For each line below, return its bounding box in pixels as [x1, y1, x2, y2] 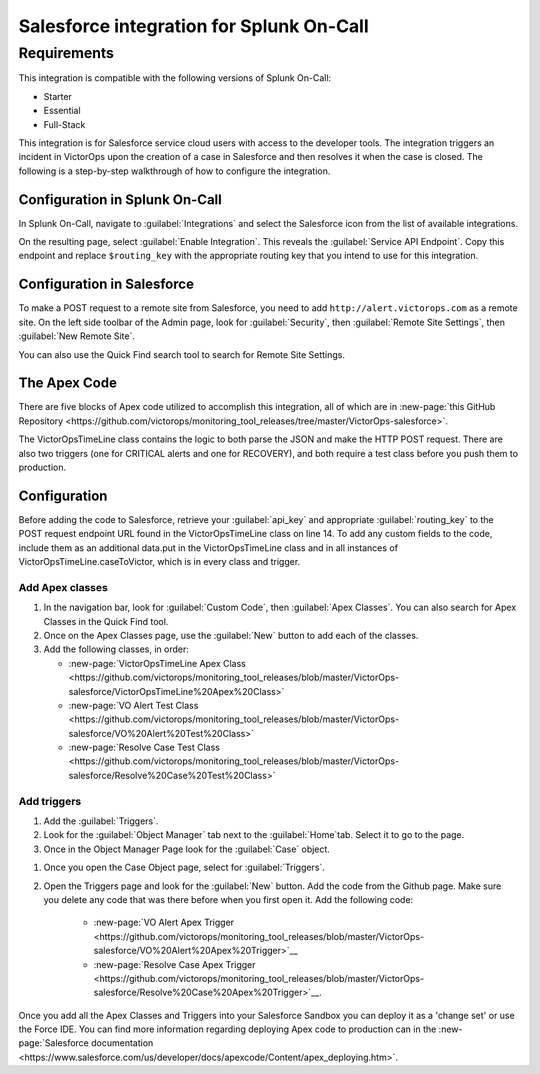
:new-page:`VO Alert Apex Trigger [93, 916, 235, 929]
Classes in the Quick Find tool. [43, 615, 169, 627]
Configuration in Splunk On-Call [18, 191, 222, 208]
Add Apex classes [18, 580, 109, 594]
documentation [90, 1037, 154, 1049]
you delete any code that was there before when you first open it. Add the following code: [43, 893, 414, 905]
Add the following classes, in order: [43, 643, 190, 655]
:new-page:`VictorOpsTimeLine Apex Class [68, 657, 247, 669]
